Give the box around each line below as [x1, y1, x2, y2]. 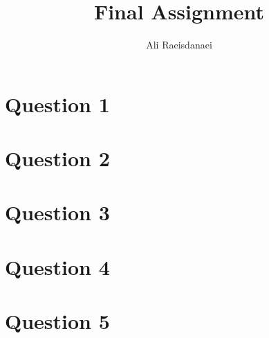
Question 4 [5, 252, 110, 281]
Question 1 [5, 89, 110, 118]
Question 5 [5, 307, 110, 335]
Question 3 [5, 198, 110, 226]
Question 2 [5, 144, 110, 172]
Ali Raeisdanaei [146, 37, 212, 52]
